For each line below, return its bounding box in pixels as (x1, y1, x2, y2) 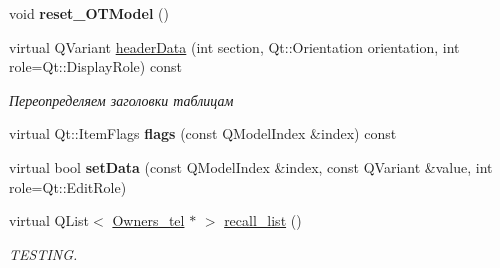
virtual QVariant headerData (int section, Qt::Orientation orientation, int (9, 36, 460, 57)
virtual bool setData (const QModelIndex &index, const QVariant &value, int (9, 156, 493, 177)
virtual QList (9, 210, 90, 231)
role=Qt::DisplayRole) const (9, 56, 182, 77)
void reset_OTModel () (9, 3, 169, 23)
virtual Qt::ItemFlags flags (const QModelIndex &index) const (9, 123, 397, 144)
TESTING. (9, 243, 78, 264)
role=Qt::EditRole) (9, 176, 127, 197)
